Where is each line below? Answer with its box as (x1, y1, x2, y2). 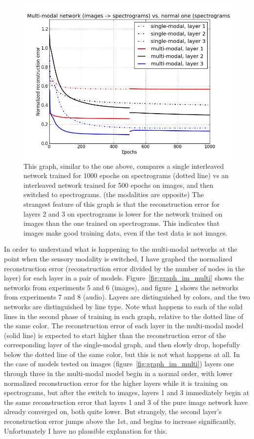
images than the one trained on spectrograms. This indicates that (23, 218, 220, 228)
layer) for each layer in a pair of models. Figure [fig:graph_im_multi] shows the (4, 273, 244, 283)
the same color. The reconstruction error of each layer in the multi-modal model (4, 320, 244, 331)
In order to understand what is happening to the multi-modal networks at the (4, 244, 237, 254)
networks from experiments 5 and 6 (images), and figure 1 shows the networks (4, 282, 239, 292)
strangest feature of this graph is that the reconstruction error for (23, 199, 220, 209)
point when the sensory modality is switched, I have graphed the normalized (4, 253, 233, 263)
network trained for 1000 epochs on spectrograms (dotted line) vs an (23, 170, 229, 180)
